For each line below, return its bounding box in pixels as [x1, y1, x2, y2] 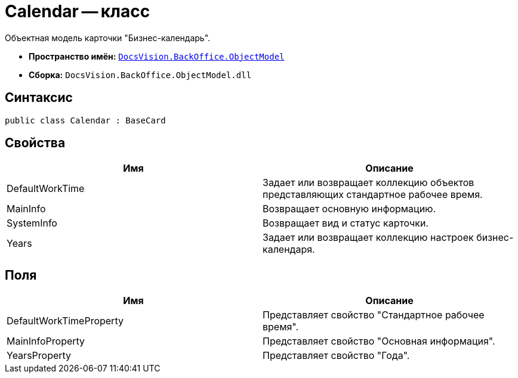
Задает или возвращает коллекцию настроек [263, 231, 474, 244]
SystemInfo [7, 217, 57, 230]
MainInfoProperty [7, 335, 85, 348]
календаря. [263, 243, 315, 256]
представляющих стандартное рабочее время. [263, 188, 483, 201]
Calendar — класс [5, 1, 150, 21]
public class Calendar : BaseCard [5, 115, 166, 125]
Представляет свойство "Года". [263, 349, 410, 362]
